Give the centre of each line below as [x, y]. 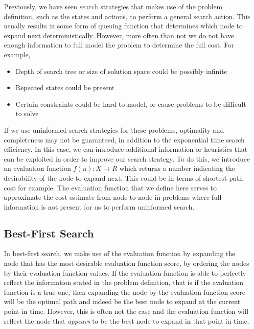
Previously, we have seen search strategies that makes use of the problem [113, 6]
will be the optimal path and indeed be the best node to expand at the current [122, 301]
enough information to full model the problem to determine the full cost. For [119, 45]
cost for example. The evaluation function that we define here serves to [110, 187]
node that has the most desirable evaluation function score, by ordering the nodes [127, 263]
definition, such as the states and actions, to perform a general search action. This [127, 16]
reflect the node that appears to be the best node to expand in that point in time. [127, 320]
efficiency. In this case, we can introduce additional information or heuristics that [126, 149]
